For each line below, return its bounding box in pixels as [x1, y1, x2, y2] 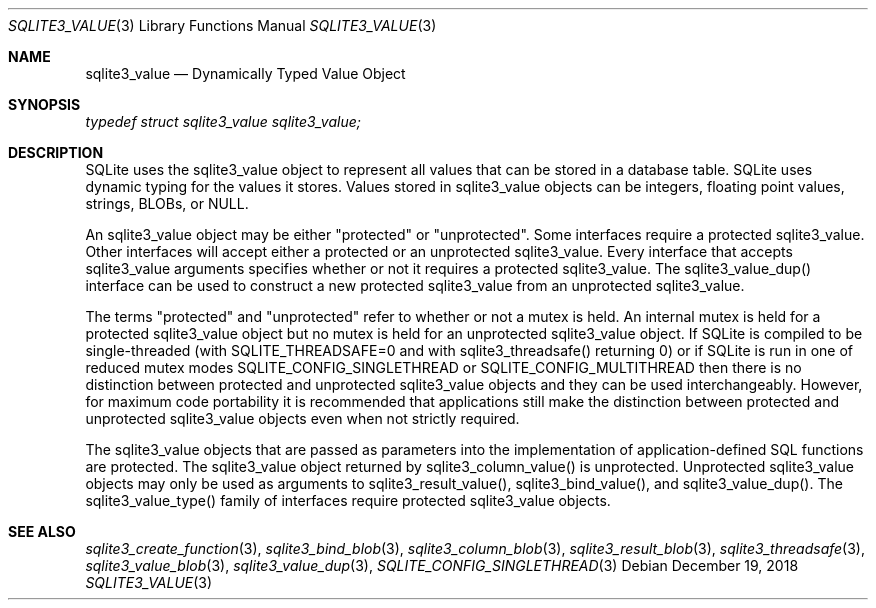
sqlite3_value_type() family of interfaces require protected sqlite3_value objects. [85, 492, 611, 509]
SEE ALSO [8, 523, 76, 540]
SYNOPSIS [8, 96, 81, 113]
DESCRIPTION [8, 144, 104, 161]
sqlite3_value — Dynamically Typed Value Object [85, 65, 406, 82]
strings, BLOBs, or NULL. [85, 195, 249, 212]
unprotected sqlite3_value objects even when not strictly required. [85, 410, 520, 427]
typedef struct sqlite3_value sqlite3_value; [85, 113, 362, 130]
